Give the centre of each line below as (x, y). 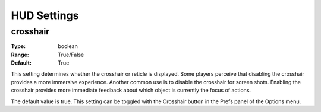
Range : (20, 55)
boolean (68, 46)
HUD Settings (45, 15)
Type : (18, 46)
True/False (71, 55)
